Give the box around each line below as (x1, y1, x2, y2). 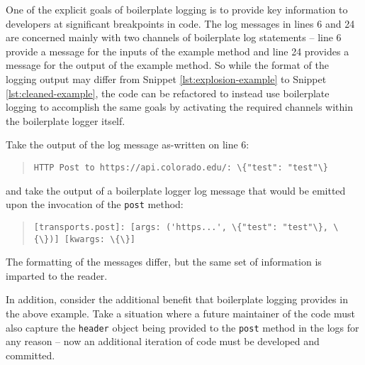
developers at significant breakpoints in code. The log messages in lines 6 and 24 (6, 16, 355, 31)
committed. (6, 347, 55, 362)
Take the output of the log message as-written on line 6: (6, 137, 249, 152)
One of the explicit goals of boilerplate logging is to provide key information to (6, 2, 348, 16)
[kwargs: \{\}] (64, 234, 135, 244)
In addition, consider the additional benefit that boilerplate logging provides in (6, 292, 348, 307)
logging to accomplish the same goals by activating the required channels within (6, 99, 353, 114)
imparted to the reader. (6, 268, 108, 283)
